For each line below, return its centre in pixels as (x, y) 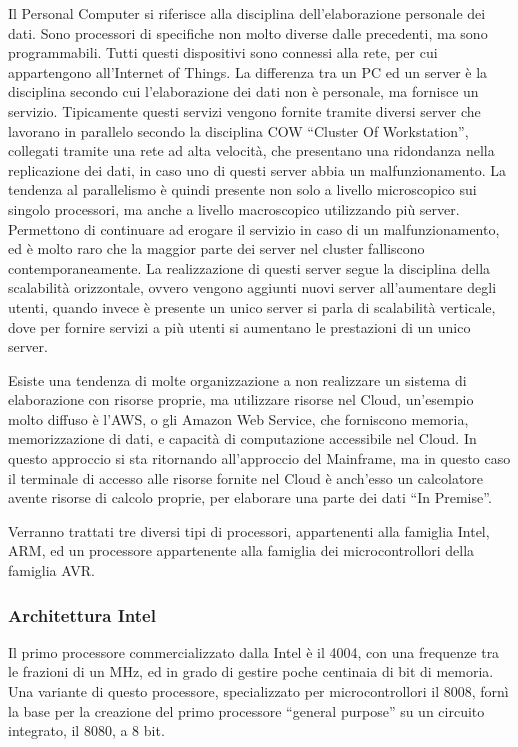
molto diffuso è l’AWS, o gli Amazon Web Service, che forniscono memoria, (238, 418)
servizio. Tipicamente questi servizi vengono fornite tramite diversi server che (244, 110)
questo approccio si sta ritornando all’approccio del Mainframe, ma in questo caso (259, 458)
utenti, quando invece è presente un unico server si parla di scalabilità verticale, (252, 306)
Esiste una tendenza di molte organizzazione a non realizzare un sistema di (237, 379)
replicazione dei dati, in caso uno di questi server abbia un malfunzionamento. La (257, 169)
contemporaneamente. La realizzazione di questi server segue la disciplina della (249, 267)
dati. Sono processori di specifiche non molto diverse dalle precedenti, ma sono (248, 32)
